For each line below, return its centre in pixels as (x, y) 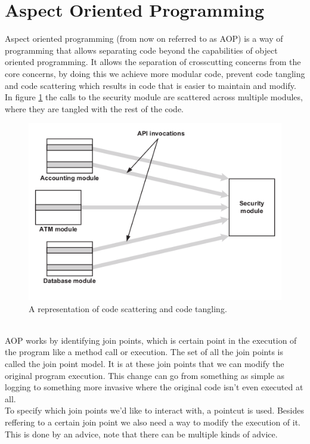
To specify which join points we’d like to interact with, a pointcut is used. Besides (154, 410)
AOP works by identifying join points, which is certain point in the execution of (151, 340)
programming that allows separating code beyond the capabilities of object (141, 50)
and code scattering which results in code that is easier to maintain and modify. (151, 85)
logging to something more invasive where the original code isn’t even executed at (154, 387)
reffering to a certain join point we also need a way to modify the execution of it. (153, 422)
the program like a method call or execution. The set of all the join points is (144, 352)
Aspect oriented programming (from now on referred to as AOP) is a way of (144, 38)
